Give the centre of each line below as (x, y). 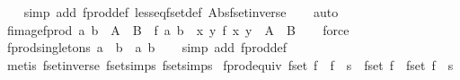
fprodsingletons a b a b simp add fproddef (147, 47)
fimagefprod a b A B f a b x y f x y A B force (178, 29)
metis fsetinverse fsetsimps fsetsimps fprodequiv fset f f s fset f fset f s (230, 64)
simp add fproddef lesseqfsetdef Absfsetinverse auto (181, 12)
